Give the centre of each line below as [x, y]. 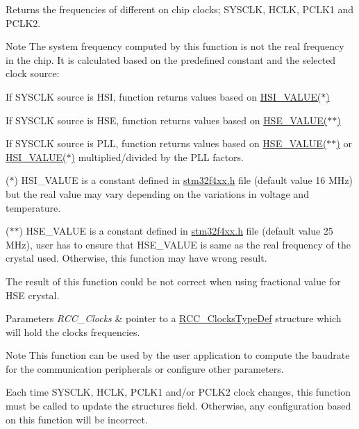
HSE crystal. [33, 295]
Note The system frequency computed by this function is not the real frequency [175, 46]
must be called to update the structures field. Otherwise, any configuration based [178, 406]
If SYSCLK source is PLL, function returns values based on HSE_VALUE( [166, 143]
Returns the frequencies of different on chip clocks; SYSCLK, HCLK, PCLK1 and [180, 9]
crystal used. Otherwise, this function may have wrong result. [136, 258]
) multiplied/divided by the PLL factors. [157, 157]
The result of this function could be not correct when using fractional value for [173, 281]
